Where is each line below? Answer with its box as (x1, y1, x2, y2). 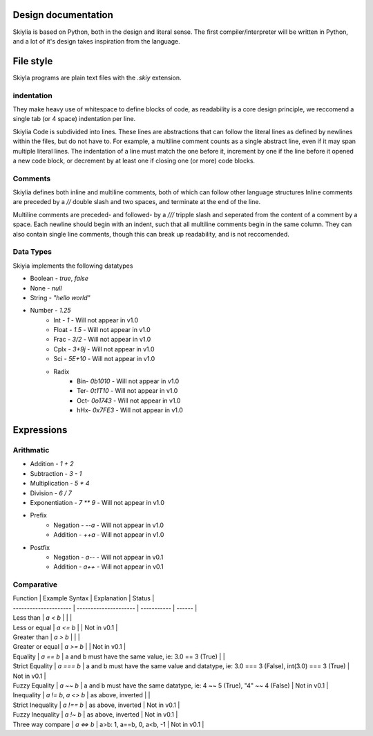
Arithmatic (12, 445, 50, 454)
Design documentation (12, 9, 114, 21)
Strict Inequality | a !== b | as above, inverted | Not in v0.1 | (12, 701, 180, 709)
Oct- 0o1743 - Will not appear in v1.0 (77, 396, 181, 405)
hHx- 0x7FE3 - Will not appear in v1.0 (77, 406, 183, 414)
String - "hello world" (30, 293, 91, 302)
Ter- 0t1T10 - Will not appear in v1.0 (77, 387, 178, 395)
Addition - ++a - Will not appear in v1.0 (53, 531, 164, 539)
